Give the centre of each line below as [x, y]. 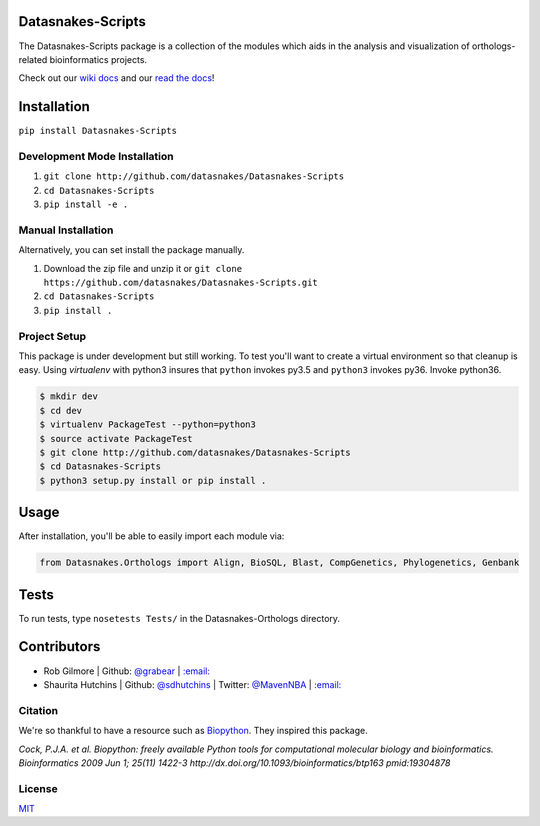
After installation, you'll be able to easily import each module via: [151, 536]
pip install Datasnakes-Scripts [97, 131]
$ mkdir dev [69, 396]
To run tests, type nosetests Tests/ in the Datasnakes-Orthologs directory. [179, 618]
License [38, 788]
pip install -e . [86, 204]
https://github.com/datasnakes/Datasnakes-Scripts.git [181, 283]
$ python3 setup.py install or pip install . [153, 480]
